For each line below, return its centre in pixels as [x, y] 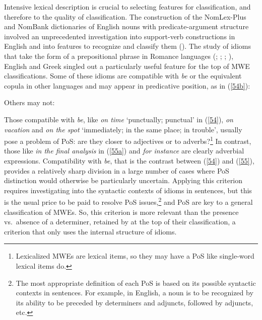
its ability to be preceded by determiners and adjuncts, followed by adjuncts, [135, 302]
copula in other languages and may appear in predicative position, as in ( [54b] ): [127, 85]
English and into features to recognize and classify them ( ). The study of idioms [127, 46]
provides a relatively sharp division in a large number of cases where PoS [117, 170]
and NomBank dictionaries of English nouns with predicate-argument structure [126, 26]
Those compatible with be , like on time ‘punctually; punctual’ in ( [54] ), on [119, 119]
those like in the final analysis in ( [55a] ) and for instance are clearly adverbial [124, 151]
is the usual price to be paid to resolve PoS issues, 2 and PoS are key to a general [128, 201]
